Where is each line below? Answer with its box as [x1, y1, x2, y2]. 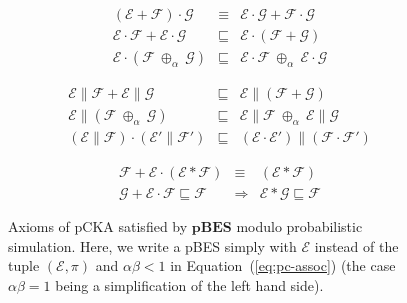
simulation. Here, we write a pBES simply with [8, 235, 297, 256]
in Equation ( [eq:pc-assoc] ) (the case [170, 255, 396, 276]
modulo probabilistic [236, 216, 363, 237]
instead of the [314, 235, 399, 256]
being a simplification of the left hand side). [55, 275, 324, 296]
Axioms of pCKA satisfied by [8, 216, 188, 237]
